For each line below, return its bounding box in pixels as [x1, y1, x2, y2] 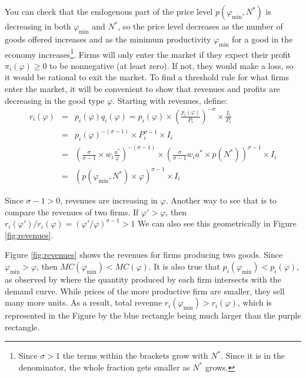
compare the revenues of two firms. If [5, 205, 139, 218]
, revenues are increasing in [60, 194, 158, 206]
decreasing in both [5, 20, 71, 32]
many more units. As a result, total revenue [5, 296, 162, 309]
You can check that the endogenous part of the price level [5, 5, 213, 17]
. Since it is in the [221, 349, 285, 362]
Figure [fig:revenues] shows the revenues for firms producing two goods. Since [5, 248, 283, 261]
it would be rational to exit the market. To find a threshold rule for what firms [5, 71, 290, 83]
